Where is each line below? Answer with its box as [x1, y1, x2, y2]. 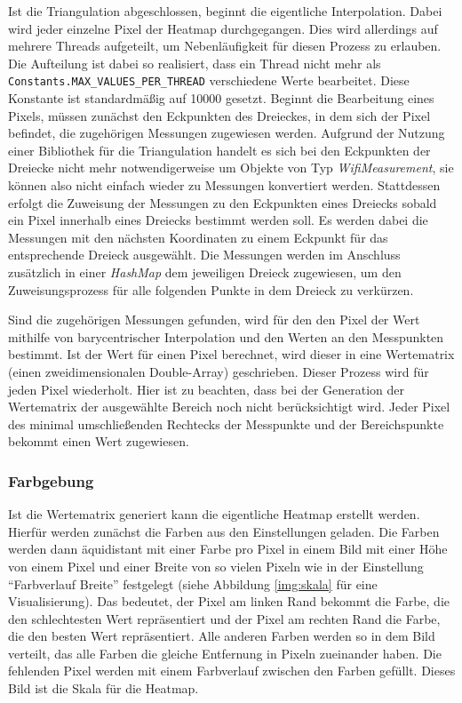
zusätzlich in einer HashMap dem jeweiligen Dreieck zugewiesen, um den [8, 262, 402, 281]
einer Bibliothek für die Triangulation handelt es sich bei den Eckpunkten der [8, 140, 431, 159]
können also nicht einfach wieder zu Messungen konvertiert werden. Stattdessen [8, 176, 441, 194]
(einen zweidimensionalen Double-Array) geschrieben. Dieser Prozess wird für [8, 362, 429, 380]
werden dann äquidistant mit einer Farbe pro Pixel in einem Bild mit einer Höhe [8, 539, 448, 558]
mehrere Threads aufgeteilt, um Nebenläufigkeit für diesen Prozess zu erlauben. [8, 36, 442, 55]
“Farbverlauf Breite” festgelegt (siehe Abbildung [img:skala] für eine [8, 574, 378, 593]
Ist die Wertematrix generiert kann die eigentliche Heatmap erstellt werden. [8, 505, 420, 523]
